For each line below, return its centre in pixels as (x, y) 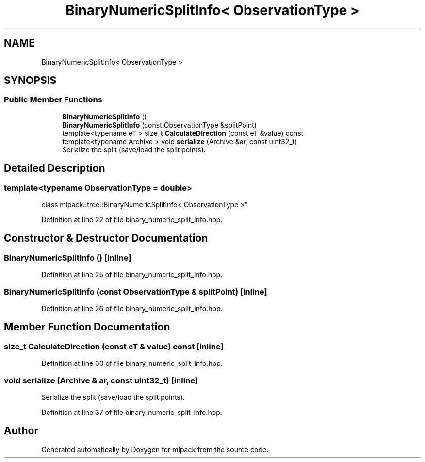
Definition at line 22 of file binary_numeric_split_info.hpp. (132, 220)
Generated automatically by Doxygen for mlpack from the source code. (155, 449)
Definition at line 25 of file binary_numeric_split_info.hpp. (132, 275)
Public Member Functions (53, 100)
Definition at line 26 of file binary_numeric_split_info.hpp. (132, 308)
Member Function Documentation (87, 327)
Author (21, 431)
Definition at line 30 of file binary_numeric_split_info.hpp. (132, 363)
